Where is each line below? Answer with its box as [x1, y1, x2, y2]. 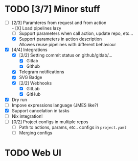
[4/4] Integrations [11, 47, 47, 53]
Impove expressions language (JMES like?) [11, 102, 99, 108]
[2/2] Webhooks [19, 80, 52, 86]
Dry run [11, 97, 27, 103]
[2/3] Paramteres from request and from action [11, 20, 107, 26]
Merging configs [19, 130, 52, 136]
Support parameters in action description [19, 36, 102, 42]
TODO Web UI [4, 147, 62, 159]
